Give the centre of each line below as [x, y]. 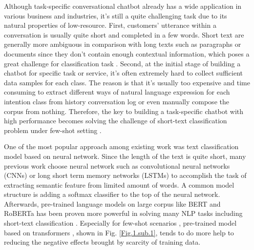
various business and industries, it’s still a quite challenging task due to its [116, 15]
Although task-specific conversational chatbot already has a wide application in [123, 6]
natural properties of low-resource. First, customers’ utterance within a [110, 25]
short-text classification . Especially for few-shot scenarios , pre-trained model [120, 223]
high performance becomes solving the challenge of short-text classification [116, 121]
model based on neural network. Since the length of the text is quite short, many [125, 156]
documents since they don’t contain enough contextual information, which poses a [127, 53]
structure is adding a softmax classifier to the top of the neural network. [112, 194]
